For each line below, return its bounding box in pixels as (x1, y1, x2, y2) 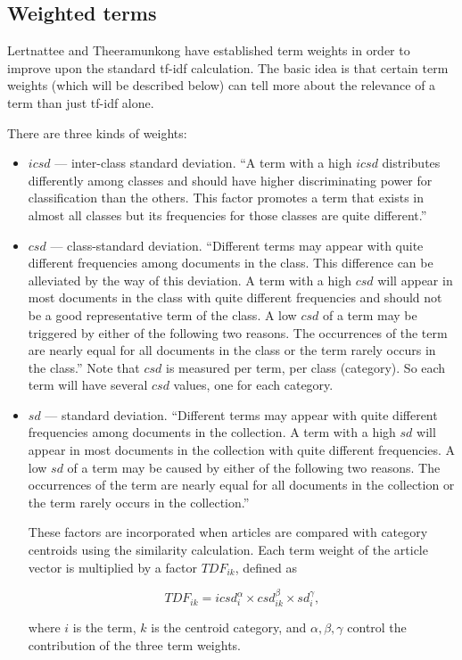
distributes (382, 153, 441, 172)
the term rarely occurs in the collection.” (28, 492, 250, 511)
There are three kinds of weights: (7, 123, 187, 142)
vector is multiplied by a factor (28, 557, 197, 576)
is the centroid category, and (151, 618, 307, 637)
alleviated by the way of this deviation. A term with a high (28, 270, 351, 289)
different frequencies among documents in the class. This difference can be (28, 253, 433, 272)
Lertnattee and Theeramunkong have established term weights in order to (7, 41, 410, 60)
